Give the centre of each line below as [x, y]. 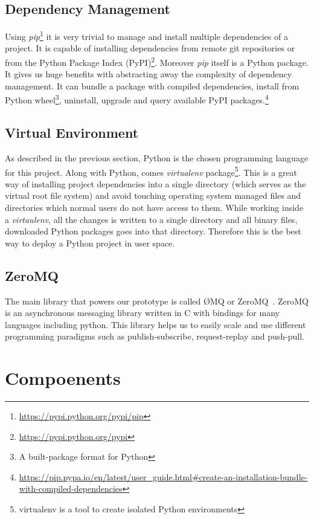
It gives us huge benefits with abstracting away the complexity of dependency [149, 74]
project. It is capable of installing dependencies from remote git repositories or [150, 48]
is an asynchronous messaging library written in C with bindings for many [142, 313]
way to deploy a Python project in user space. [90, 243]
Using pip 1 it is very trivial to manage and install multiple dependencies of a [146, 35]
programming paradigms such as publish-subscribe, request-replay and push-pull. [155, 336]
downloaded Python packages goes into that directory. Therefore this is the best [153, 231]
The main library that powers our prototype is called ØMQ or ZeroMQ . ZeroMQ [157, 301]
